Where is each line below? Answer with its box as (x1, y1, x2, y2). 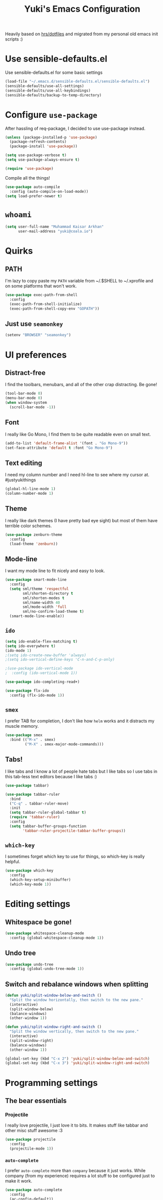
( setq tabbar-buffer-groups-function (9, 824, 87, 829)
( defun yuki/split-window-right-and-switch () (5, 1024, 102, 1030)
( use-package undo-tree (5, 962, 54, 967)
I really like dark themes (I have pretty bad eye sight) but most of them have (5, 517, 158, 523)
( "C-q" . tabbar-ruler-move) (9, 801, 69, 806)
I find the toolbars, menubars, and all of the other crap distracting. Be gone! (5, 382, 158, 388)
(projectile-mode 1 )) (9, 1146, 54, 1151)
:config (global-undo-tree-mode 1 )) (9, 967, 84, 971)
